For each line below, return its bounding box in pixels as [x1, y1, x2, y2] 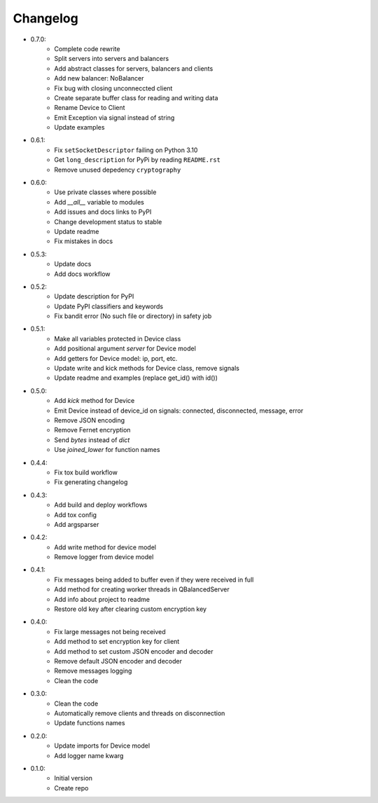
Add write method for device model [54, 543, 157, 551]
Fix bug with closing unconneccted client [54, 84, 173, 92]
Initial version [54, 774, 93, 783]
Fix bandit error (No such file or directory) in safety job [54, 312, 212, 320]
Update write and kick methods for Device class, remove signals [54, 364, 239, 373]
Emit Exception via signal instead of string [54, 113, 175, 122]
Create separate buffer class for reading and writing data [54, 93, 218, 102]
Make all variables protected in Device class [54, 334, 181, 343]
